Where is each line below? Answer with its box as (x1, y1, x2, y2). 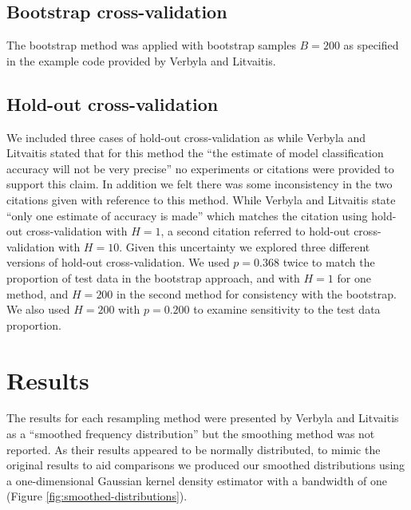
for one (337, 269, 371, 286)
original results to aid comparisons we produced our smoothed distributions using (6, 457, 405, 473)
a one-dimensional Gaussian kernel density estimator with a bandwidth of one (6, 472, 387, 488)
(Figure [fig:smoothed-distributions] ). (6, 488, 188, 504)
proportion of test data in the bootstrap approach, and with (6, 269, 300, 286)
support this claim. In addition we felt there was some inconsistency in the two (6, 176, 393, 192)
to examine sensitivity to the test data (193, 301, 381, 318)
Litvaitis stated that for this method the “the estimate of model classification (6, 144, 384, 161)
